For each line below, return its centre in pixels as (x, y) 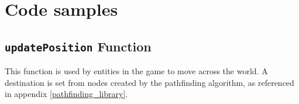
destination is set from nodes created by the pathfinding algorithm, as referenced (149, 82)
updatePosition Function (78, 46)
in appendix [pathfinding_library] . (66, 94)
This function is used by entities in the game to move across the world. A (136, 71)
